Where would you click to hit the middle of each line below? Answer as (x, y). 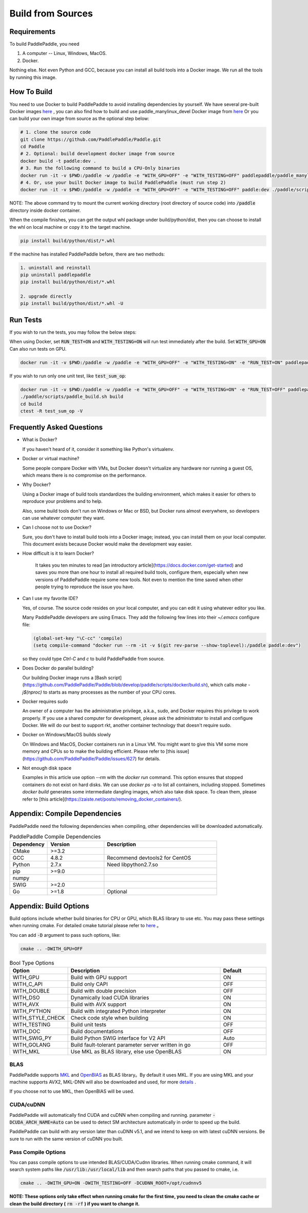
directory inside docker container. (45, 210)
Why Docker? (37, 485)
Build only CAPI (89, 984)
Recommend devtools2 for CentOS (149, 858)
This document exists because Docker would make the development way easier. (107, 544)
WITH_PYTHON (32, 1011)
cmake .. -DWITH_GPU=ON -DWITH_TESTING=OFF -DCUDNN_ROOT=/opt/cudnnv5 (111, 1183)
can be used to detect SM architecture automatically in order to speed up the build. (153, 1122)
